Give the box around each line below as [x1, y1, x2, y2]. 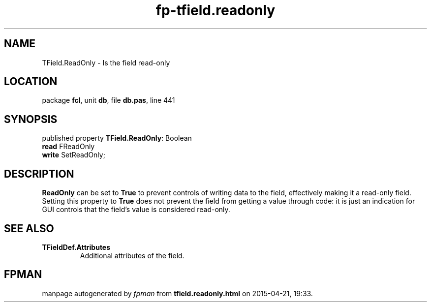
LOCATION [4, 75, 58, 88]
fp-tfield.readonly [155, 2, 276, 19]
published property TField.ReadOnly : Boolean [42, 134, 192, 143]
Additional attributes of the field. [80, 251, 185, 260]
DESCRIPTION [4, 167, 74, 180]
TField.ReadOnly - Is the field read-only [42, 58, 170, 67]
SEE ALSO [4, 222, 54, 235]
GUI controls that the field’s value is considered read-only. [42, 205, 230, 214]
